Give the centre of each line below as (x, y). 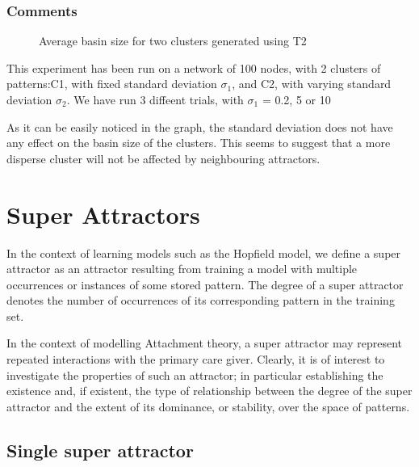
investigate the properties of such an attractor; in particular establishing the (195, 374)
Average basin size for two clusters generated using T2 (173, 41)
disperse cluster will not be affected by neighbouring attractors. (163, 158)
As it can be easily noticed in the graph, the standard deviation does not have (200, 126)
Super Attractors (103, 214)
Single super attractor (100, 450)
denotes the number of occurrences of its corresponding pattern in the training (201, 300)
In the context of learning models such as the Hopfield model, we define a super (204, 252)
